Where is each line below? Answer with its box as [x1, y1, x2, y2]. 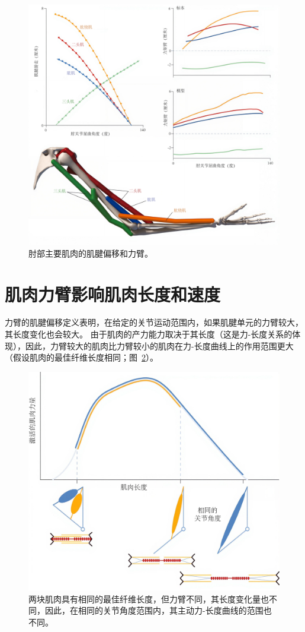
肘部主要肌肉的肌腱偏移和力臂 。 [28, 247, 153, 259]
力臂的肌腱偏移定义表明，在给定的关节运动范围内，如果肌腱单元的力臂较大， [5, 316, 303, 328]
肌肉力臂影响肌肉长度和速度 [5, 282, 221, 306]
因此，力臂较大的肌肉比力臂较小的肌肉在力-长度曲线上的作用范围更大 [25, 339, 294, 352]
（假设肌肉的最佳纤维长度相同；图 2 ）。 [5, 351, 158, 364]
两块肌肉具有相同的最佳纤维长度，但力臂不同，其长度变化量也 [28, 592, 269, 605]
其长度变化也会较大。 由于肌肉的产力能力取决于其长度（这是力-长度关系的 [5, 328, 293, 340]
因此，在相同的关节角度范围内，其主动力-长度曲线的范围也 [44, 604, 272, 617]
